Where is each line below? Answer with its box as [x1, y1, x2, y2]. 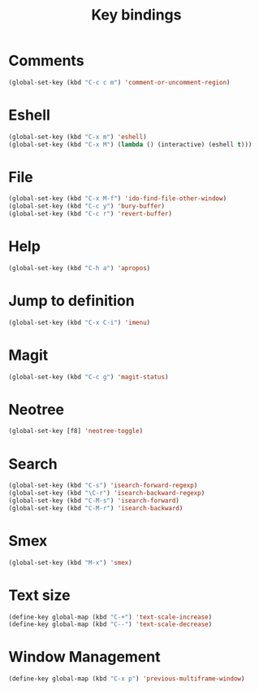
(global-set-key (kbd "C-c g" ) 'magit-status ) [8, 373, 169, 381]
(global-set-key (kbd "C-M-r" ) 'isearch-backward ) [8, 504, 183, 512]
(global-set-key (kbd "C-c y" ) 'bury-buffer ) [8, 202, 165, 211]
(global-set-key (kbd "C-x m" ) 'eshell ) [8, 133, 148, 141]
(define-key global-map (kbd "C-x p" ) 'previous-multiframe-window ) [8, 675, 245, 683]
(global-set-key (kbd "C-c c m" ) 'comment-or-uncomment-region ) [8, 78, 231, 86]
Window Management [8, 648, 161, 667]
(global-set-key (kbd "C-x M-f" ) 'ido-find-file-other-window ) [8, 195, 227, 203]
